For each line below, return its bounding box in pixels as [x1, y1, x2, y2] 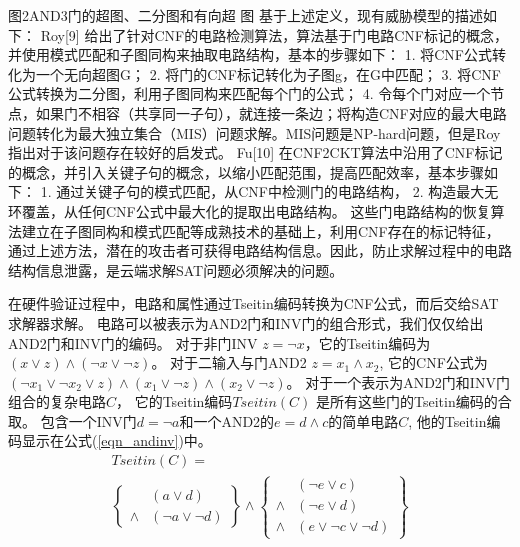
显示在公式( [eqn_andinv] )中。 [21, 430, 212, 451]
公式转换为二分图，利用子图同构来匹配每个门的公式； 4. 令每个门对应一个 [8, 83, 491, 104]
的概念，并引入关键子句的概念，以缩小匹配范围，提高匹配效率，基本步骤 [8, 161, 484, 182]
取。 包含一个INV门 [8, 410, 137, 431]
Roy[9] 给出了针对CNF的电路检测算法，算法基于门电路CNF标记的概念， [40, 24, 508, 45]
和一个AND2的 [179, 410, 275, 431]
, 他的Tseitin [408, 410, 487, 431]
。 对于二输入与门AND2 [151, 352, 307, 373]
